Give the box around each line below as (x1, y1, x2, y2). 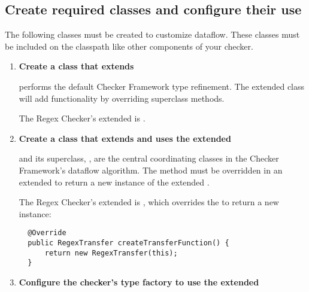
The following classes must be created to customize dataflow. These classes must (5, 28, 300, 41)
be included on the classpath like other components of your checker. (5, 39, 253, 52)
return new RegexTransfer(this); (44, 248, 178, 257)
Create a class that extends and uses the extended (19, 132, 231, 144)
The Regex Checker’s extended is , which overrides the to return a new (19, 196, 279, 208)
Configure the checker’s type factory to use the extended (19, 275, 259, 288)
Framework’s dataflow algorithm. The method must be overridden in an (19, 163, 283, 176)
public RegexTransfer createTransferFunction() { (28, 238, 229, 247)
